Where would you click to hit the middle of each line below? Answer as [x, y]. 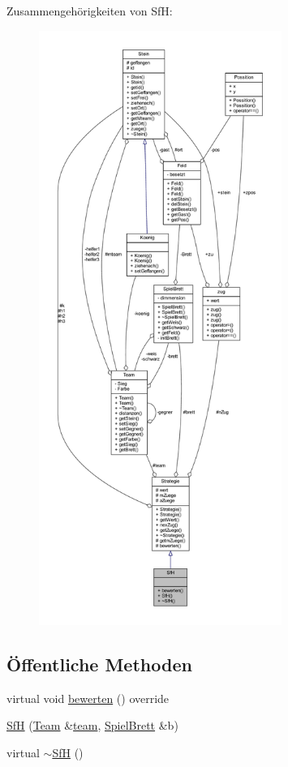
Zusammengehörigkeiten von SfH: [90, 11]
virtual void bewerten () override [88, 698]
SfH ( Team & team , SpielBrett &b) [92, 725]
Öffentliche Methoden [99, 664]
